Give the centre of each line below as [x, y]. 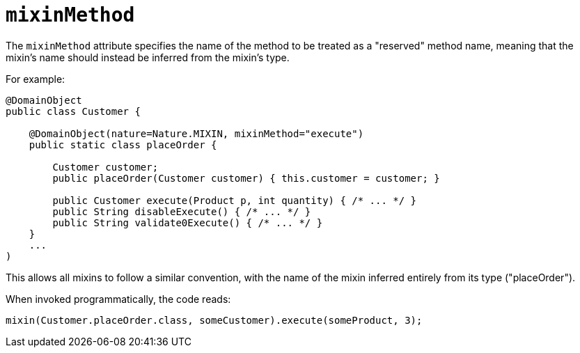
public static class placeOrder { [123, 144]
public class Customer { [73, 111]
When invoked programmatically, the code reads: [118, 299]
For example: [36, 79]
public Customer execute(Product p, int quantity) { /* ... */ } [235, 200]
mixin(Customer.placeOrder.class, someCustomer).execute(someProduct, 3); [214, 320]
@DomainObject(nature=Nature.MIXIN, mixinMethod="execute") [196, 133]
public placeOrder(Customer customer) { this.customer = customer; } [246, 178]
